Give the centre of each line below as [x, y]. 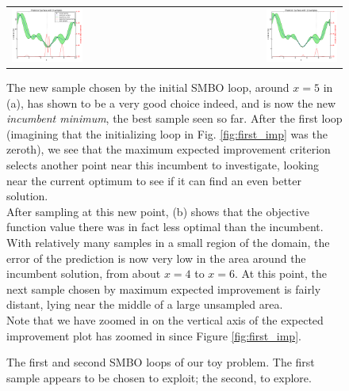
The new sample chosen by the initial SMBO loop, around [148, 87]
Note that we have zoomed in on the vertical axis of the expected [165, 320]
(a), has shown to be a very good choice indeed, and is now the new [171, 102]
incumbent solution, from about [84, 273]
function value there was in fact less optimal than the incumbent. [165, 227]
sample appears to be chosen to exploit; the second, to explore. [159, 377]
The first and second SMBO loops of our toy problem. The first [161, 362]
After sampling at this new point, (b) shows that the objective [158, 211]
